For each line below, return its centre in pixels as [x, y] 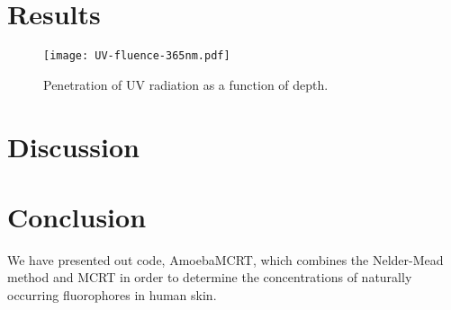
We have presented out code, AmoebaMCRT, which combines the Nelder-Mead [225, 259]
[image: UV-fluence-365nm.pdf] [137, 56]
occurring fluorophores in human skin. [112, 295]
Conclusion [77, 216]
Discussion [73, 146]
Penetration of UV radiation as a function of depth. [186, 84]
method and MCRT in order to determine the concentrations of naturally [210, 277]
